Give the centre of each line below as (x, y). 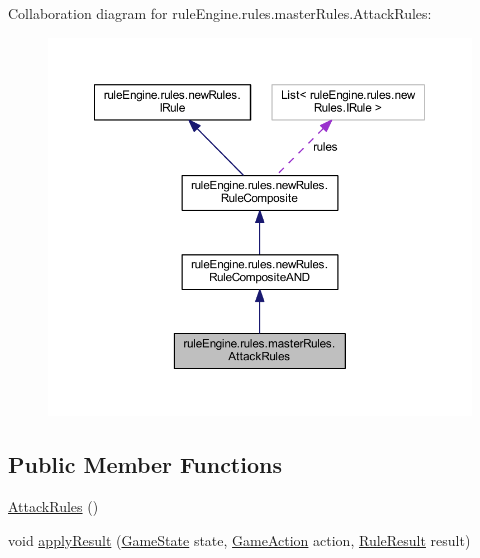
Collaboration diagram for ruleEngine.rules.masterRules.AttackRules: (220, 13)
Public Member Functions (145, 464)
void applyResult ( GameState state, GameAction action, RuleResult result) (239, 539)
